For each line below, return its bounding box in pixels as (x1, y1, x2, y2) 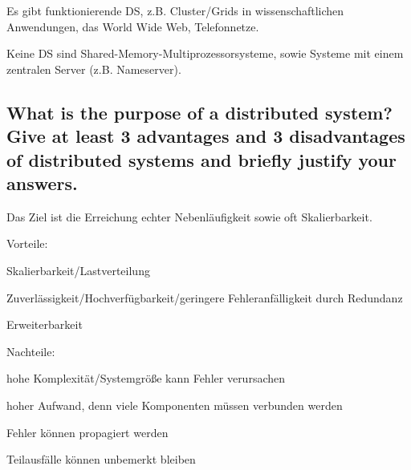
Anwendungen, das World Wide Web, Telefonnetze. (6, 18, 259, 34)
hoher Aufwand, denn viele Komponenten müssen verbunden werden (6, 396, 343, 413)
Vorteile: (6, 235, 48, 252)
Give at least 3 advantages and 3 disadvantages (6, 124, 405, 148)
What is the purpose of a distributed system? (6, 99, 393, 124)
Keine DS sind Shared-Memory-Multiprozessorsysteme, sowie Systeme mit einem (6, 45, 404, 62)
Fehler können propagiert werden (6, 423, 169, 440)
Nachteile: (6, 342, 55, 359)
